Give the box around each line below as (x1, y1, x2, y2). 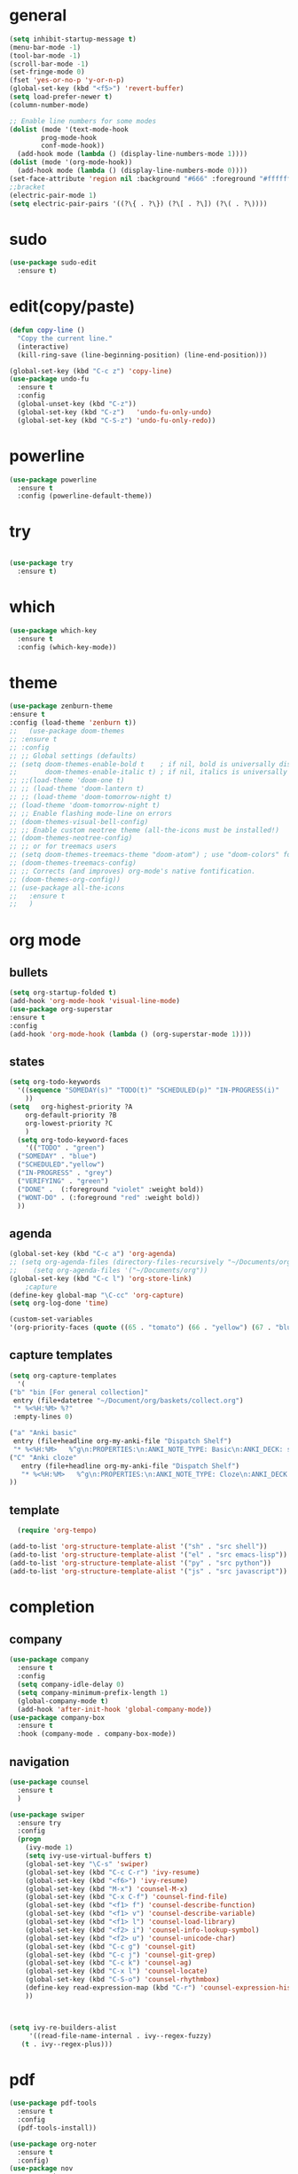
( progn (17, 1835, 42, 1844)
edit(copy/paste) (9, 296, 136, 317)
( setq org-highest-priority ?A (9, 1103, 133, 1111)
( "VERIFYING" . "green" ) (17, 1176, 109, 1185)
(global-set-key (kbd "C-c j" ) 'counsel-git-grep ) (25, 1950, 216, 1959)
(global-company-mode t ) (17, 1696, 109, 1706)
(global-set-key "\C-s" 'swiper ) (25, 1859, 149, 1868)
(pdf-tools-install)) (17, 2123, 98, 2132)
